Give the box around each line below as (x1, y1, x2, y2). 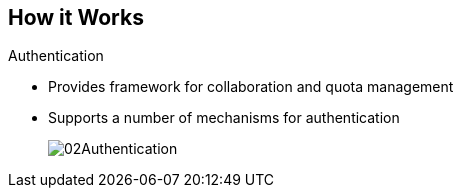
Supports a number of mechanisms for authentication (48, 109, 400, 127)
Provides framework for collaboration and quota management (48, 78, 454, 96)
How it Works (8, 5, 144, 30)
